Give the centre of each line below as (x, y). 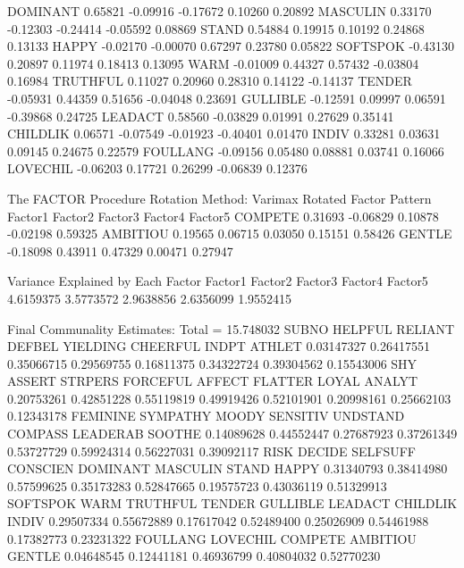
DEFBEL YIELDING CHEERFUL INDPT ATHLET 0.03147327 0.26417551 (219, 346)
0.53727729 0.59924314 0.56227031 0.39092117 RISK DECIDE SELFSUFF (211, 451)
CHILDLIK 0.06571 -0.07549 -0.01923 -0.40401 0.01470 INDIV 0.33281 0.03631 (224, 134)
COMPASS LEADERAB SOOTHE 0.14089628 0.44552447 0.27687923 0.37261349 (232, 434)
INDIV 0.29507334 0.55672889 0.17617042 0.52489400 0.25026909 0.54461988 (218, 521)
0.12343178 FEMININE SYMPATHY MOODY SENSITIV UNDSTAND (206, 416)
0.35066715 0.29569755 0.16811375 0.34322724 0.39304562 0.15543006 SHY (212, 363)
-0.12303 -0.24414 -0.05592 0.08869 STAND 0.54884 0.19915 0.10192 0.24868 (216, 28)
